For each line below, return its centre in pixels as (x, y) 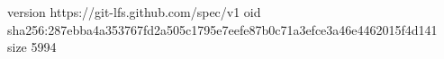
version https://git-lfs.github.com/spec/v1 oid (134, 12)
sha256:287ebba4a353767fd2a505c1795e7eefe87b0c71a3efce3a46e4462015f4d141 (222, 29)
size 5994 (32, 47)
